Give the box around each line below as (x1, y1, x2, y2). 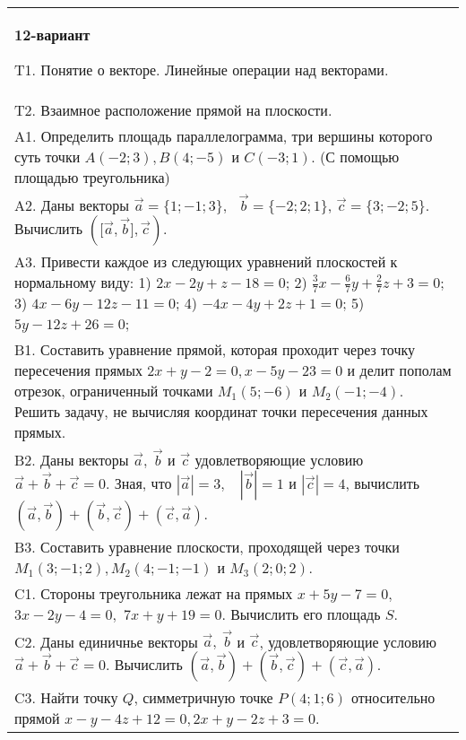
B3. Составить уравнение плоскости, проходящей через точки (14, 535, 400, 557)
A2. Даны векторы (14, 194, 130, 215)
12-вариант (14, 24, 91, 45)
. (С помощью (311, 146, 400, 167)
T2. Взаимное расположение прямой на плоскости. (14, 100, 332, 120)
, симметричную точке (134, 687, 273, 709)
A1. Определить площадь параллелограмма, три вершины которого (14, 126, 433, 146)
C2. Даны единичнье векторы (14, 631, 198, 652)
